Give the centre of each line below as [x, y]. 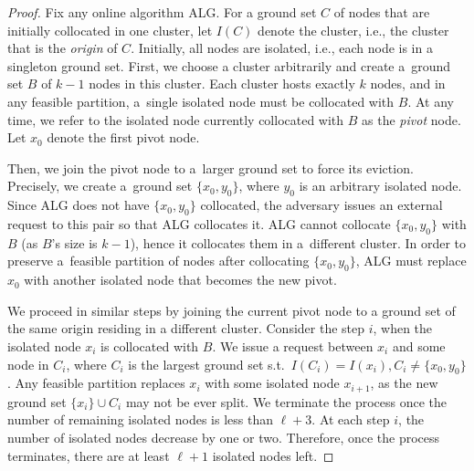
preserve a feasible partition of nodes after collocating [158, 261]
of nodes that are [382, 12]
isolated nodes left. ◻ [273, 455]
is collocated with [150, 345]
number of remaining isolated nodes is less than [140, 419]
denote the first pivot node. [123, 137]
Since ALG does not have [79, 205]
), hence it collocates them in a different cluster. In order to [298, 242]
